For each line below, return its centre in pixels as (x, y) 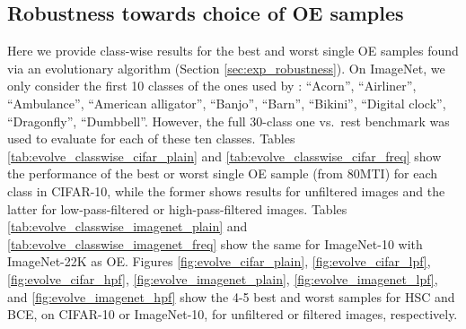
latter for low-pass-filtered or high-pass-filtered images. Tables (177, 208)
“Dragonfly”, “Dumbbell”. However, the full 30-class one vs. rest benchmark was (229, 121)
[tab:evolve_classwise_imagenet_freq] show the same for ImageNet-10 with (215, 243)
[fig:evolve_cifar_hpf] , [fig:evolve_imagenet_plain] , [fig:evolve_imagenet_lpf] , (223, 278)
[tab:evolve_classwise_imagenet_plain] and (127, 226)
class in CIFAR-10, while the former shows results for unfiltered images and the (226, 190)
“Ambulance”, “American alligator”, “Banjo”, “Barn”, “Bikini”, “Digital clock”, (227, 103)
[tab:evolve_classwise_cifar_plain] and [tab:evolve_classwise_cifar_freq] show (224, 156)
